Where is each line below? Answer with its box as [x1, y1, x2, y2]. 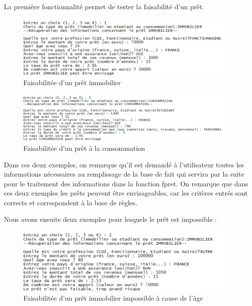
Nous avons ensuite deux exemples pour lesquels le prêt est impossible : [4, 214, 217, 224]
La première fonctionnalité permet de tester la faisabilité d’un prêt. [4, 1, 204, 11]
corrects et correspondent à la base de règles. [4, 197, 138, 207]
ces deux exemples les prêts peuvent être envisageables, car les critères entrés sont [4, 188, 248, 198]
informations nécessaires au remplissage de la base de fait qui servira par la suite [4, 169, 245, 179]
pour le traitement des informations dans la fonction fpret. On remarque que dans [4, 178, 248, 188]
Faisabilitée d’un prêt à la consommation [23, 143, 145, 153]
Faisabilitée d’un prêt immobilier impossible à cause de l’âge [23, 292, 203, 303]
